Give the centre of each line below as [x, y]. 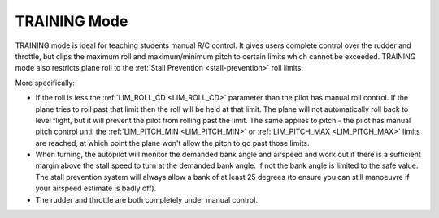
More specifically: [45, 83]
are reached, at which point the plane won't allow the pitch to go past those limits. [172, 143]
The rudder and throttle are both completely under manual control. [146, 199]
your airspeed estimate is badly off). [96, 188]
